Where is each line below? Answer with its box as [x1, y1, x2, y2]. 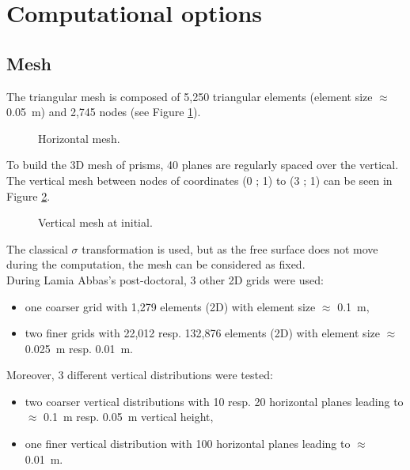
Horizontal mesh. [38, 130, 120, 146]
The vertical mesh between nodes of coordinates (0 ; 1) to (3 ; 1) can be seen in [6, 171, 393, 188]
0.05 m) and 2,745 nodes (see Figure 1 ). [6, 103, 201, 120]
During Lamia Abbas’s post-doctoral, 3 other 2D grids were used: [6, 271, 324, 288]
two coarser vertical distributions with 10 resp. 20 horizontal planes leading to [25, 393, 404, 409]
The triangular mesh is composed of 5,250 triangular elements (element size [6, 88, 373, 104]
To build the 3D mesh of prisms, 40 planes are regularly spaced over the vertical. [6, 156, 399, 173]
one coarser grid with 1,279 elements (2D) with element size [25, 298, 316, 314]
